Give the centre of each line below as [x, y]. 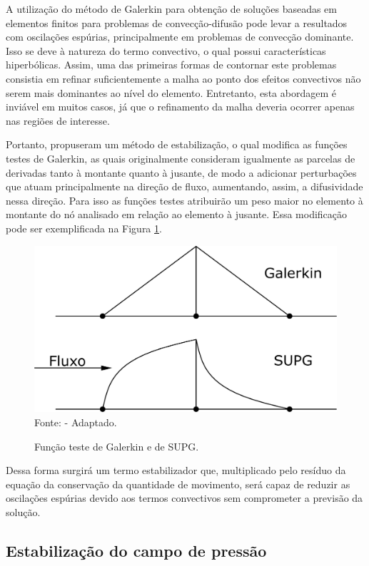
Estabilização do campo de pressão [136, 550]
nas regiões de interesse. [58, 120]
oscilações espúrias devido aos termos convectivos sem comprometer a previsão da [184, 498]
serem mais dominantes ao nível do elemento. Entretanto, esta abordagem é [171, 92]
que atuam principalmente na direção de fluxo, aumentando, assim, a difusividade [184, 186]
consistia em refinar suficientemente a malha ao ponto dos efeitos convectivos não [183, 78]
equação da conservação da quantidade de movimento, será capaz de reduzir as [178, 484]
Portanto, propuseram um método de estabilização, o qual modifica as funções [177, 144]
